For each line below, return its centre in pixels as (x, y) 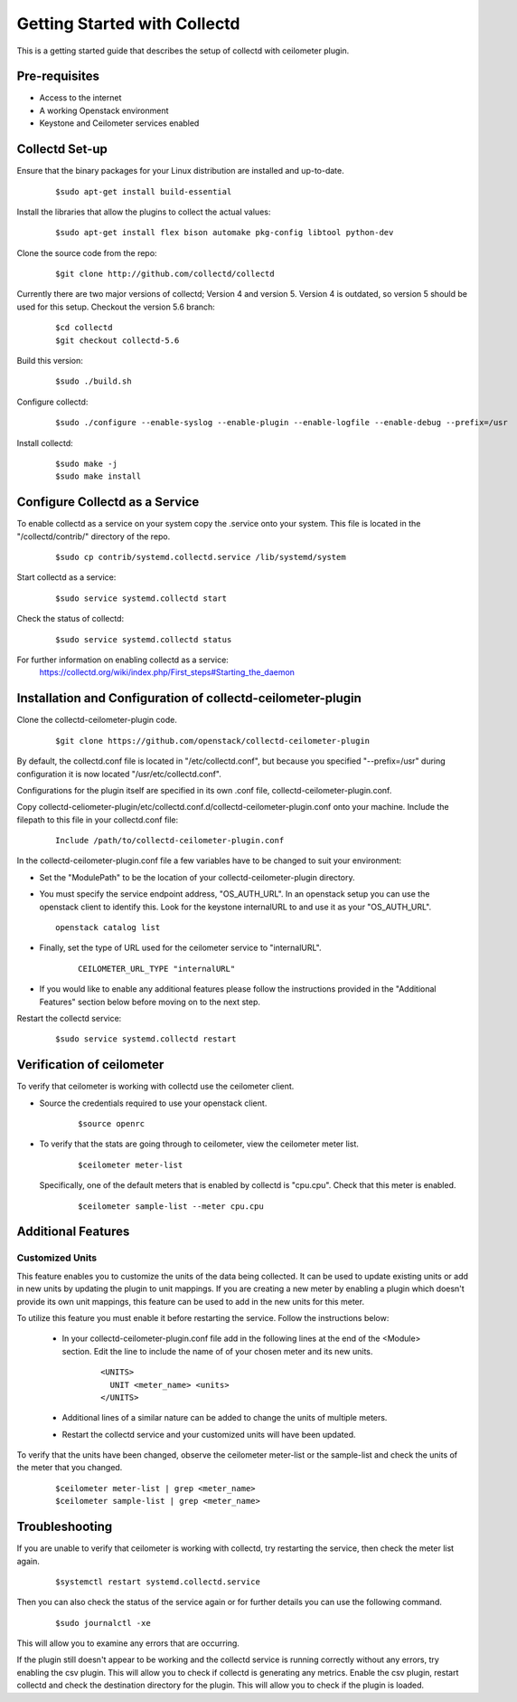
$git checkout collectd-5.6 (117, 340)
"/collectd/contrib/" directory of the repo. (94, 536)
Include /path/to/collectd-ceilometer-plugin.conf (170, 841)
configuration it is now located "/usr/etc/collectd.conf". (119, 774)
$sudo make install (99, 476)
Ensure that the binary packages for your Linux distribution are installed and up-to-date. (181, 171)
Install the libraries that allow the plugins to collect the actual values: (144, 212)
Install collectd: (45, 442)
